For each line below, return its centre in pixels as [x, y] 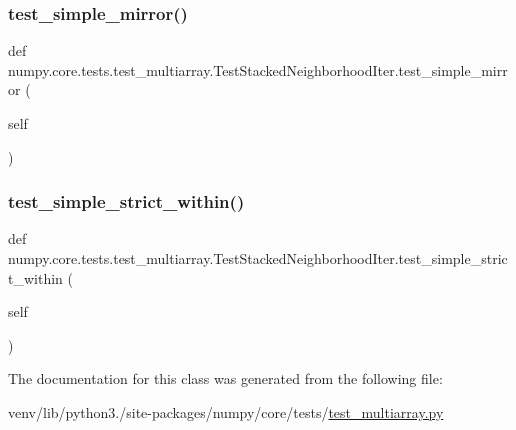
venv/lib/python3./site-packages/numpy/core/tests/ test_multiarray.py [226, 411]
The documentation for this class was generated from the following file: [225, 378]
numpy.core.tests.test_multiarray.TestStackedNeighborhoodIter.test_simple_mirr [258, 69]
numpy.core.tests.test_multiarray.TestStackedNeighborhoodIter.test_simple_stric [258, 258]
